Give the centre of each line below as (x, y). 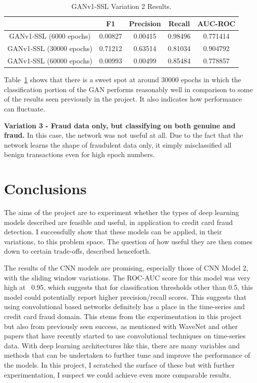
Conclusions (45, 189)
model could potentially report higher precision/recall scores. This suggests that (125, 297)
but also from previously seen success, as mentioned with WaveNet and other (121, 326)
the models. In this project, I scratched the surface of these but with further (120, 365)
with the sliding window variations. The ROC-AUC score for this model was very (127, 277)
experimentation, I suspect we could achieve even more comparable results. (118, 374)
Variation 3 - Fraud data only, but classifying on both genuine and (120, 125)
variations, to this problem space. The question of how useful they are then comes (128, 241)
